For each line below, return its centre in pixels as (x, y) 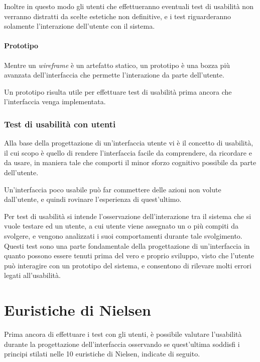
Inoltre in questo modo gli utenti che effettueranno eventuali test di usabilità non (129, 6)
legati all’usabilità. (32, 275)
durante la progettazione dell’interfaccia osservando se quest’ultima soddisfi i (122, 344)
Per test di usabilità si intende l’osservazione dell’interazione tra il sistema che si (128, 216)
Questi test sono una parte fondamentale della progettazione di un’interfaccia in (127, 245)
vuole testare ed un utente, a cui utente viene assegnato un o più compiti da (121, 226)
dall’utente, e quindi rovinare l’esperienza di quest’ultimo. (93, 199)
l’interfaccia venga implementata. (55, 101)
